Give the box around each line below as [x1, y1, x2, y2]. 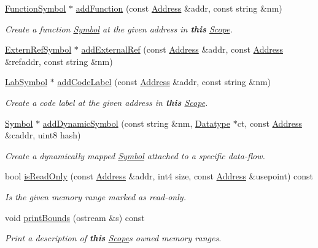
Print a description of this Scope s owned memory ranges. [5, 231, 222, 244]
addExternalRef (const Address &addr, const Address [81, 43, 284, 56]
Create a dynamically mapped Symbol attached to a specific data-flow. [5, 149, 265, 162]
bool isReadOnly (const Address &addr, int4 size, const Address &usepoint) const [5, 170, 313, 182]
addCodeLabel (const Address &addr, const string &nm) [57, 75, 271, 88]
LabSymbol [5, 75, 48, 88]
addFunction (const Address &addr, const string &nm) [76, 2, 282, 14]
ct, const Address [237, 116, 302, 129]
